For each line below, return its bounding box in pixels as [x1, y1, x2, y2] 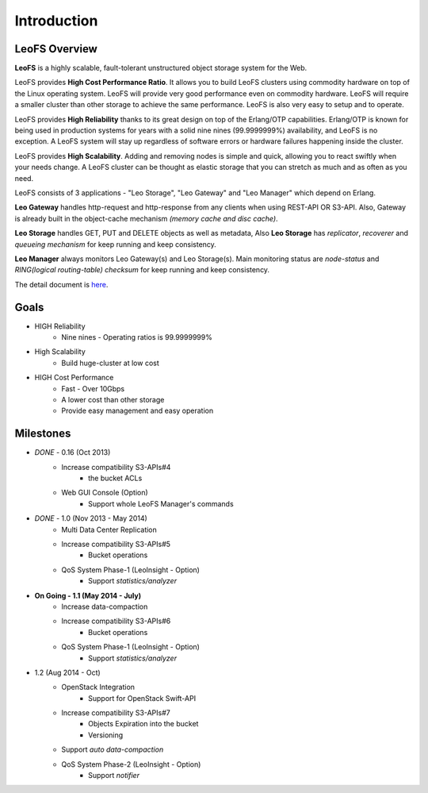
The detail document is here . [14, 279, 109, 289]
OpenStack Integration [61, 683, 135, 692]
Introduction [14, 12, 98, 29]
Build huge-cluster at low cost [61, 358, 160, 368]
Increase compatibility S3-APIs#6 [61, 616, 171, 626]
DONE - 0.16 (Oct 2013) [34, 448, 111, 457]
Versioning [88, 730, 124, 740]
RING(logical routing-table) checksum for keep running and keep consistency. [14, 265, 269, 275]
